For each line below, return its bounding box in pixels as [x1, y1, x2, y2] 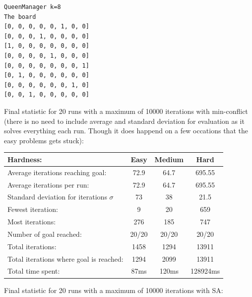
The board [4, 13, 36, 20]
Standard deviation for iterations [7, 192, 107, 202]
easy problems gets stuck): [4, 135, 84, 145]
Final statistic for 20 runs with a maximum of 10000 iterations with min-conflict [4, 105, 248, 116]
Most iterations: [7, 216, 56, 227]
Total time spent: [7, 266, 60, 276]
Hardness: [7, 154, 42, 164]
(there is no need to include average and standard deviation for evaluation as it [4, 115, 245, 126]
